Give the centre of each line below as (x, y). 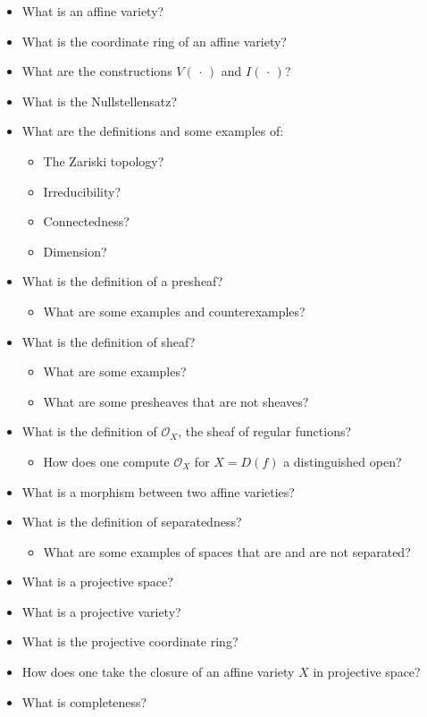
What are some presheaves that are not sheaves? (176, 401)
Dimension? (75, 251)
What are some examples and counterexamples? (174, 311)
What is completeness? (84, 701)
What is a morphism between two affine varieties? (158, 491)
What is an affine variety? (93, 11)
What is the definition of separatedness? (132, 522)
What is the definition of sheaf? (109, 341)
